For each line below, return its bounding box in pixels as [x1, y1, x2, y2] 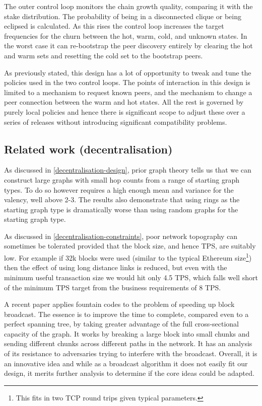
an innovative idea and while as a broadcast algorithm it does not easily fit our [4, 358, 248, 368]
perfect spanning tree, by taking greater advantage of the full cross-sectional [4, 318, 239, 329]
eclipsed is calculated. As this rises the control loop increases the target [4, 21, 224, 31]
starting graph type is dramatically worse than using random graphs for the [4, 204, 238, 214]
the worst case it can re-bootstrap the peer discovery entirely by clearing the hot [4, 40, 253, 51]
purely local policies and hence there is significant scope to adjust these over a [4, 106, 245, 117]
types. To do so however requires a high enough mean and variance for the [4, 184, 234, 195]
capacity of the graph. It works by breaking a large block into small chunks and [4, 328, 250, 339]
